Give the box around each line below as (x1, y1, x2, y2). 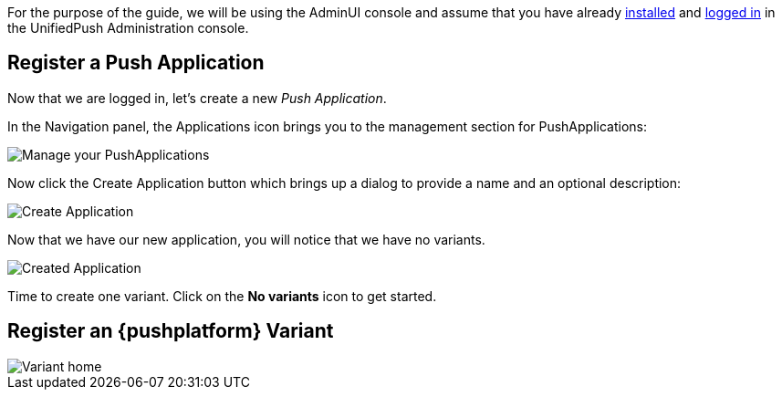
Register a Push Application (7, 51, 265, 75)
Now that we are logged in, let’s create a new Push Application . (7, 89, 387, 106)
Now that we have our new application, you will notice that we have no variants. (7, 231, 485, 247)
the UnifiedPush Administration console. (7, 20, 249, 36)
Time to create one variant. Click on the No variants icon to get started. (7, 287, 437, 304)
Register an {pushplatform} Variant (7, 319, 334, 343)
